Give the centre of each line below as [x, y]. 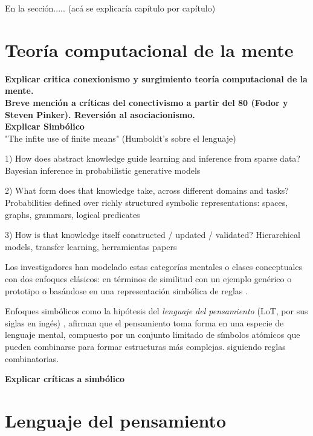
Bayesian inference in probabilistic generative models [103, 170]
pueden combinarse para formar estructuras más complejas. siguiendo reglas [145, 346]
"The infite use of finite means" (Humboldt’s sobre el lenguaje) [121, 138]
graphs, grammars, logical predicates [73, 214]
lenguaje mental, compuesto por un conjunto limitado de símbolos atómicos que [153, 335]
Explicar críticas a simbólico [65, 379]
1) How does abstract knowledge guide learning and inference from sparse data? [153, 158]
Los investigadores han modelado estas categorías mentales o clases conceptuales [154, 267]
